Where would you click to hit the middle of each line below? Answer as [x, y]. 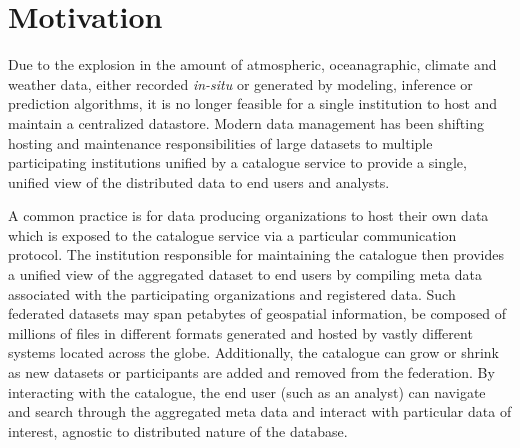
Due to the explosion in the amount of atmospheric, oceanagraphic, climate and [252, 64]
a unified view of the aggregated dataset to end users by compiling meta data [245, 274]
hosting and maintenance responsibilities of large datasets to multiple [220, 142]
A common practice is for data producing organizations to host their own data [248, 215]
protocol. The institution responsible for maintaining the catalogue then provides [256, 254]
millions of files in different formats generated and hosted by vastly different [240, 332]
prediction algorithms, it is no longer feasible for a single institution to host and [253, 103]
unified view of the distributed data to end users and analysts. [199, 181]
